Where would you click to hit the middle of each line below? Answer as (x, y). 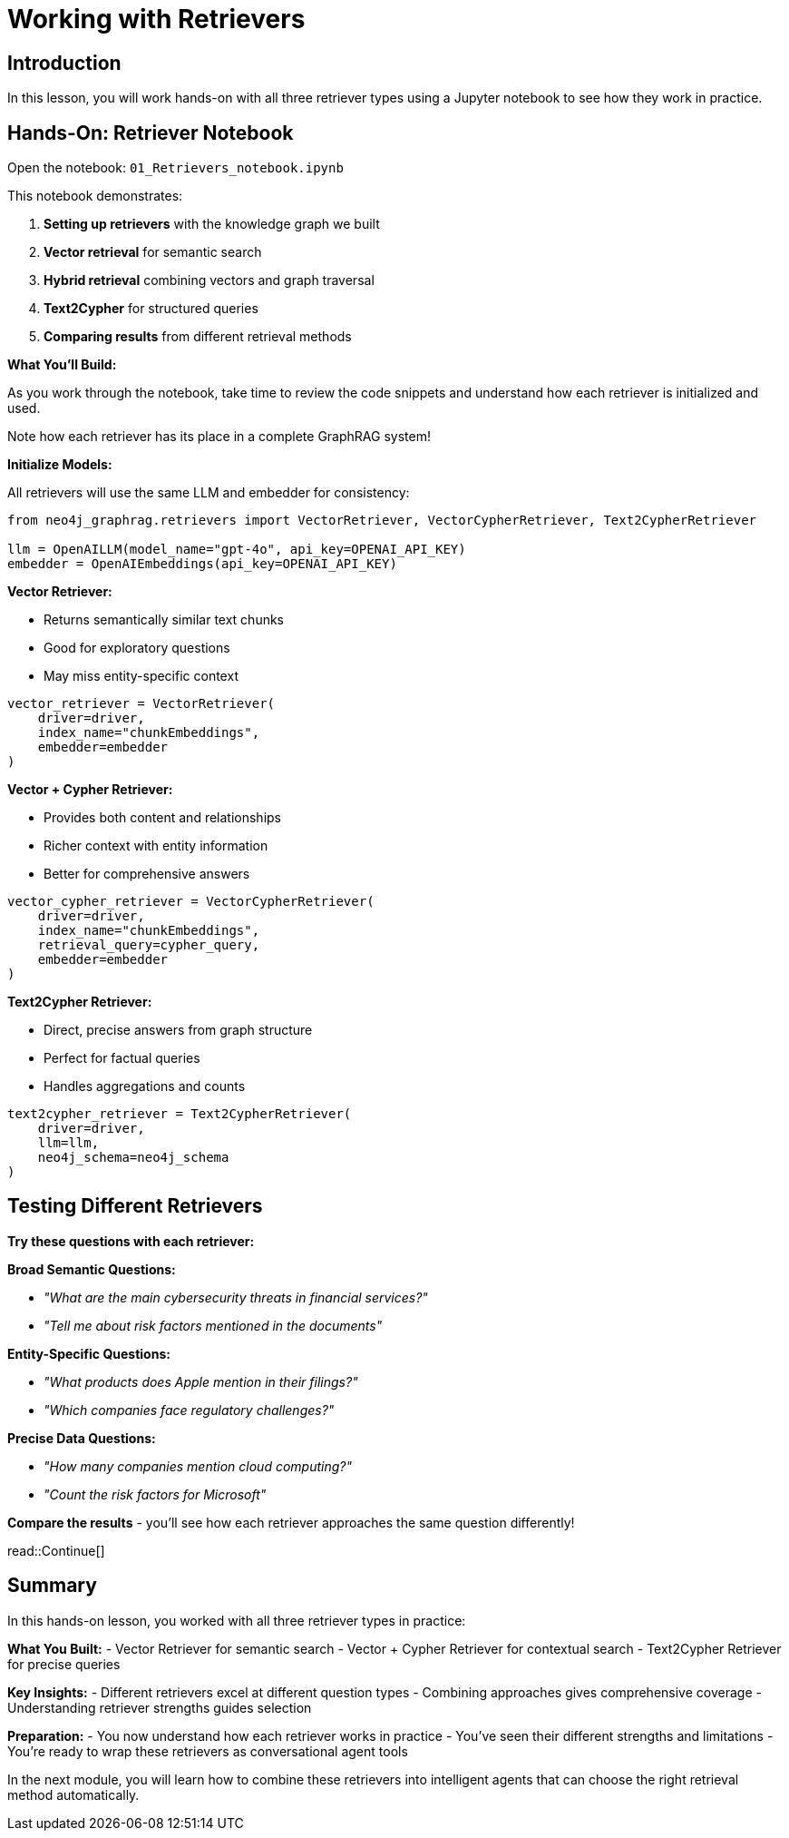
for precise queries (64, 1664)
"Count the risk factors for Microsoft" (155, 1494)
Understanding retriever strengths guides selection (160, 1707)
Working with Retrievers (156, 19)
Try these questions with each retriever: (131, 1241)
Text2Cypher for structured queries (151, 309)
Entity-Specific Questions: (89, 1353)
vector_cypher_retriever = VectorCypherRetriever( (191, 902)
